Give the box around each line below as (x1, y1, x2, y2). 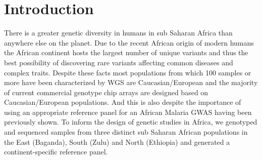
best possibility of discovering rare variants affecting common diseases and (4, 57, 233, 67)
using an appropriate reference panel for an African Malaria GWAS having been (4, 106, 252, 117)
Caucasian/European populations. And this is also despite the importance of (4, 97, 241, 107)
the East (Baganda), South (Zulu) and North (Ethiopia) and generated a (4, 136, 230, 147)
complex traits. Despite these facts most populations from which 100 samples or (4, 67, 251, 77)
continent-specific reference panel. (4, 146, 108, 157)
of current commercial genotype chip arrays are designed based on (4, 87, 208, 97)
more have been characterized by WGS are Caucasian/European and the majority (4, 77, 258, 88)
